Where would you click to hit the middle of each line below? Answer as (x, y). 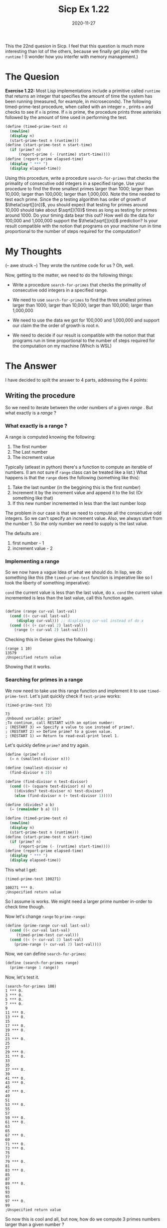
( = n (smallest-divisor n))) (40, 759)
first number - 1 (28, 543)
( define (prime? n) (25, 754)
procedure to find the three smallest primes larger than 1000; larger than (79, 188)
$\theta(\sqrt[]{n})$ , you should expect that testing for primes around (77, 204)
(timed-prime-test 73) (29, 705)
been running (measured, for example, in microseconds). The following (78, 101)
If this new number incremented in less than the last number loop (79, 503)
